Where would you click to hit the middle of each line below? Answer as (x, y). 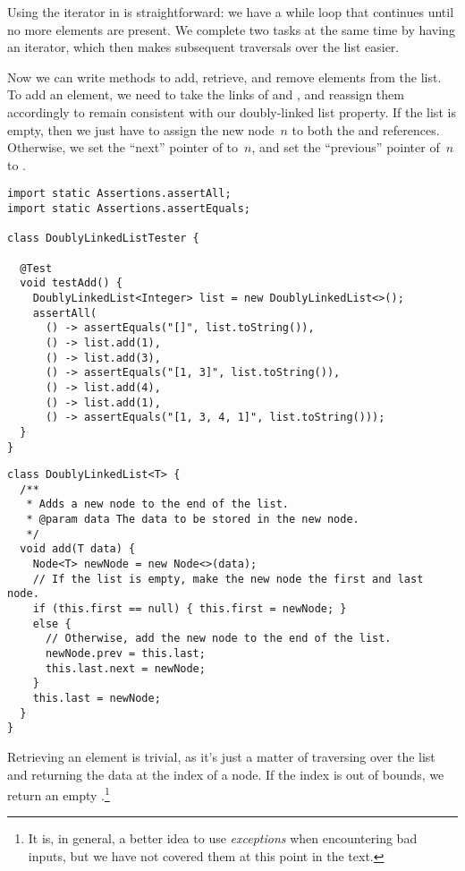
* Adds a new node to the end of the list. (157, 504)
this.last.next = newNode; (125, 668)
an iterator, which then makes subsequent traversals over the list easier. (203, 47)
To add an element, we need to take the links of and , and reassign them (206, 94)
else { (52, 623)
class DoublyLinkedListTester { (103, 239)
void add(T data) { (78, 549)
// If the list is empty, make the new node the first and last (228, 579)
